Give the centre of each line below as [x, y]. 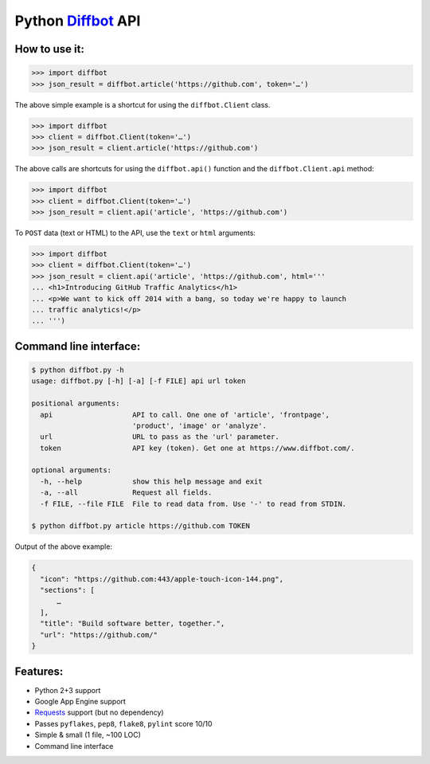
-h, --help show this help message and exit [151, 481]
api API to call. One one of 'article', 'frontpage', [185, 415]
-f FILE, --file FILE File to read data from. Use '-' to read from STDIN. [193, 503]
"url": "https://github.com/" [99, 635]
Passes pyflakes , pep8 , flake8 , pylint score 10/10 [123, 723]
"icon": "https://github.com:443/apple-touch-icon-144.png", [162, 579]
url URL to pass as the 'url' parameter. [160, 437]
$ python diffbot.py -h [78, 370]
